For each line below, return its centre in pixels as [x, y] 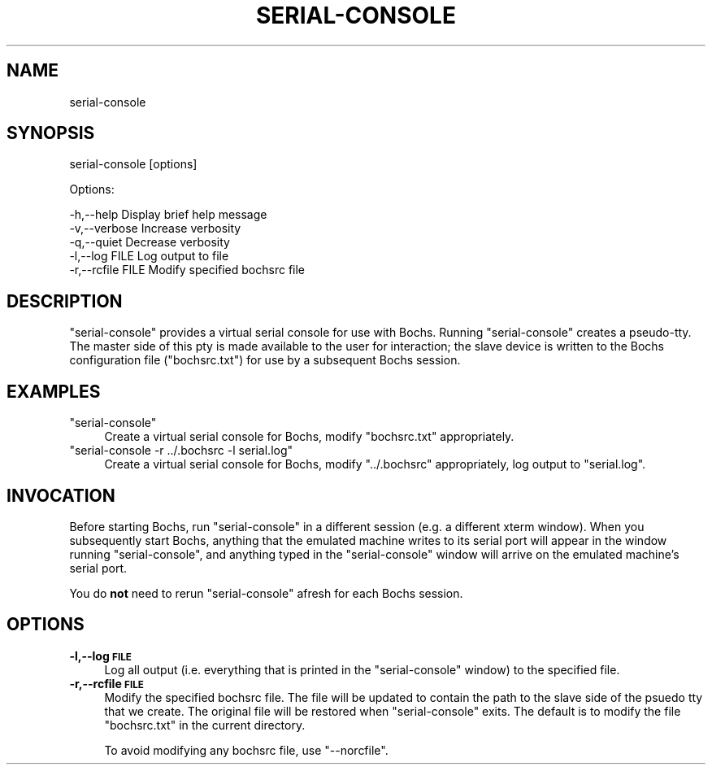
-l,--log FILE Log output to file [149, 256]
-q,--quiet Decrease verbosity [150, 242]
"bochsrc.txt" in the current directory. [205, 725]
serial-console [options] [133, 164]
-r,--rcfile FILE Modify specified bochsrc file [187, 270]
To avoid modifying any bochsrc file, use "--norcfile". [246, 750]
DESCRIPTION [65, 301]
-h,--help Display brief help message [168, 215]
